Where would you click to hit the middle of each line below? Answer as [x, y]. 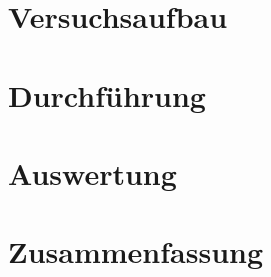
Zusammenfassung [136, 251]
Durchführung [107, 94]
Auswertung [92, 172]
